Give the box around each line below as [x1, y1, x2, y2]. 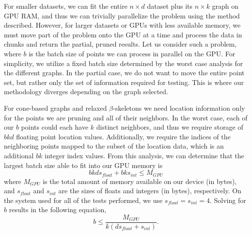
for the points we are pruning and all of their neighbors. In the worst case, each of [4, 112, 248, 122]
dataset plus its [147, 1, 192, 11]
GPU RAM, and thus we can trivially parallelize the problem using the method [4, 10, 240, 20]
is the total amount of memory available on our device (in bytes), [43, 176, 237, 186]
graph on [212, 1, 239, 11]
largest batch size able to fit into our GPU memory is [4, 160, 163, 170]
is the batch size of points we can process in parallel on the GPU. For [29, 48, 236, 58]
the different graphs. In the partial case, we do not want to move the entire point [4, 67, 245, 78]
